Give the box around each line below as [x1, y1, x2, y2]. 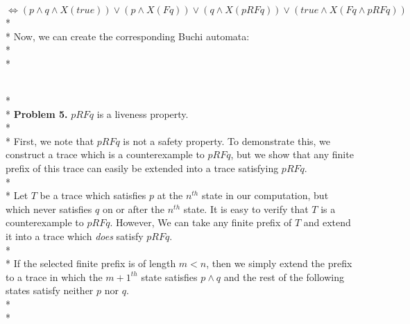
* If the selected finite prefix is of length [6, 256, 176, 271]
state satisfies [141, 269, 198, 284]
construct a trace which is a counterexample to [6, 147, 205, 162]
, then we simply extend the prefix [206, 256, 352, 271]
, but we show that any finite [230, 147, 354, 162]
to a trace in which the [6, 269, 103, 284]
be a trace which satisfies [40, 188, 146, 203]
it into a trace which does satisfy [6, 228, 144, 243]
